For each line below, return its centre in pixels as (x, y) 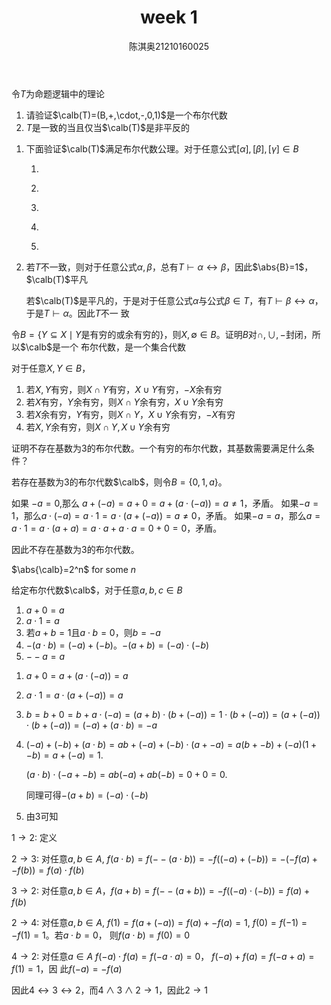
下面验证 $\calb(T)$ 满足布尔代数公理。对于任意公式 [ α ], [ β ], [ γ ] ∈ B (162, 148)
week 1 (169, 17)
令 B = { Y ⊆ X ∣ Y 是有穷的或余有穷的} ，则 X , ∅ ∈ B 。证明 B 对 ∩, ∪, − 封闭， (162, 334)
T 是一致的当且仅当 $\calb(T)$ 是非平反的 (108, 127)
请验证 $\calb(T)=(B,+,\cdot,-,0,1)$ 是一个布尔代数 (126, 115)
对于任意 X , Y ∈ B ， (51, 368)
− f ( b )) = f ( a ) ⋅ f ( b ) (48, 870)
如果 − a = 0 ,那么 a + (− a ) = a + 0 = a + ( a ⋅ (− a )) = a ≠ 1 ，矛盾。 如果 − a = (165, 503)
